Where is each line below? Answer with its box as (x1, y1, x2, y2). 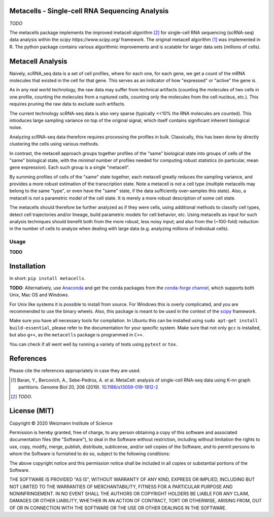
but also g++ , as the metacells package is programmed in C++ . (9, 332, 144, 338)
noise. (9, 124, 22, 130)
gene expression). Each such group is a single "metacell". (9, 164, 130, 170)
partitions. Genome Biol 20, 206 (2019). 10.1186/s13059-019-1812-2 (18, 384, 158, 390)
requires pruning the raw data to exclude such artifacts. (9, 101, 126, 107)
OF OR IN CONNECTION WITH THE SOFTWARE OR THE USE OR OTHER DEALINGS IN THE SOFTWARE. (9, 505, 227, 511)
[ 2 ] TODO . (11, 393, 32, 399)
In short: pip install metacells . (9, 275, 86, 282)
